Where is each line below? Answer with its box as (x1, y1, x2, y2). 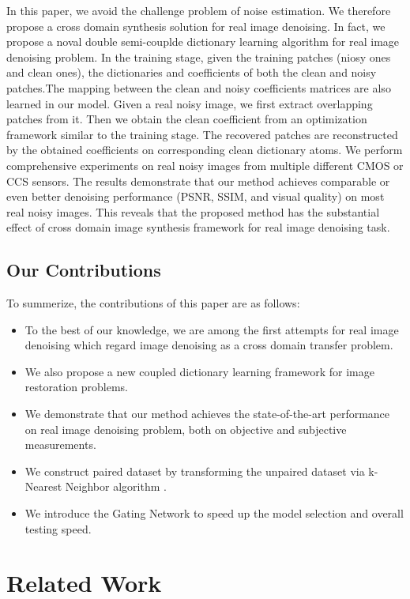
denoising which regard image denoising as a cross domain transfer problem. (24, 337, 393, 353)
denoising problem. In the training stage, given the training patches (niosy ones (6, 48, 391, 65)
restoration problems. (24, 379, 128, 395)
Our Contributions (6, 258, 161, 282)
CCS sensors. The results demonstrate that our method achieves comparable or (6, 172, 390, 189)
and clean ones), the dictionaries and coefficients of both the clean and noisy (6, 64, 377, 81)
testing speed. (24, 520, 92, 537)
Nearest (24, 478, 62, 495)
